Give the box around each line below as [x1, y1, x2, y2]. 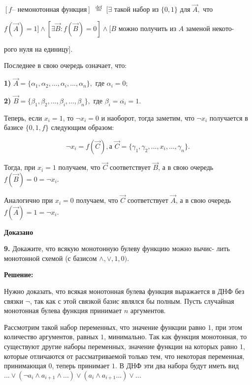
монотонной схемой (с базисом [4, 253, 97, 263]
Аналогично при [4, 195, 53, 205]
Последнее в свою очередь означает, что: [4, 60, 127, 70]
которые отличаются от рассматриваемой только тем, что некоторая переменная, [4, 351, 245, 361]
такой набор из [114, 6, 159, 14]
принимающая [4, 360, 46, 371]
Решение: [4, 269, 33, 280]
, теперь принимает [52, 360, 110, 371]
